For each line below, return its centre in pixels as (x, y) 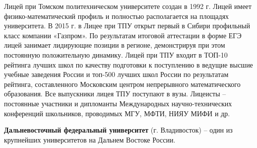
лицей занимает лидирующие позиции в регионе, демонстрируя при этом (115, 45)
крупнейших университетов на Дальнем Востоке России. (90, 139)
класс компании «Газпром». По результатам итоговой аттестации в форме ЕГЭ (123, 35)
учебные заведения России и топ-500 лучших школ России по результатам (116, 74)
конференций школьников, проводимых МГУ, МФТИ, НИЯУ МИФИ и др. (117, 113)
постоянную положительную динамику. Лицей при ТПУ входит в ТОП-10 (116, 54)
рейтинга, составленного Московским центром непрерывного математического (122, 84)
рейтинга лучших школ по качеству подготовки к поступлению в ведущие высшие (128, 64)
